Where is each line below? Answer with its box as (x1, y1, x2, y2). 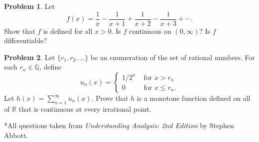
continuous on (129, 25, 171, 36)
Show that (4, 25, 35, 36)
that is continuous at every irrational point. (18, 103, 151, 114)
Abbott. (4, 130, 28, 141)
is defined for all (43, 25, 93, 36)
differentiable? (4, 35, 47, 46)
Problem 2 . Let (4, 52, 55, 62)
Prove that (96, 93, 129, 103)
